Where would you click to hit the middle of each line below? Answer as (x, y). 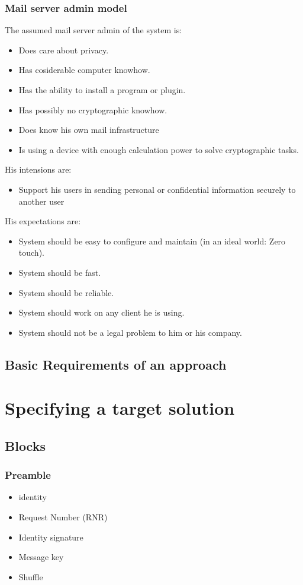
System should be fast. (60, 272)
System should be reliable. (66, 292)
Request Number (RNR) (63, 517)
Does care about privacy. (64, 50)
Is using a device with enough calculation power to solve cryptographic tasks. (159, 149)
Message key (41, 557)
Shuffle (31, 576)
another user (41, 201)
